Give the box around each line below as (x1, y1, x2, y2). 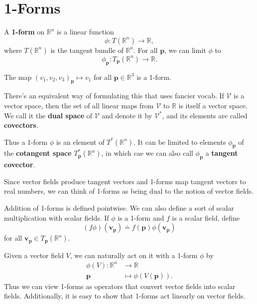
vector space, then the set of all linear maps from (4, 100, 154, 110)
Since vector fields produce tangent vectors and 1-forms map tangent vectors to (4, 176, 246, 186)
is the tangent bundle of (50, 44, 124, 55)
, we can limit (164, 44, 206, 55)
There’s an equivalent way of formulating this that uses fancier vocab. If (4, 90, 224, 101)
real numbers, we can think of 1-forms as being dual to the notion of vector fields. (4, 186, 254, 196)
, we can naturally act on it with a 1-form (70, 250, 198, 260)
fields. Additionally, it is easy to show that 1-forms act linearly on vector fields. (4, 291, 246, 301)
